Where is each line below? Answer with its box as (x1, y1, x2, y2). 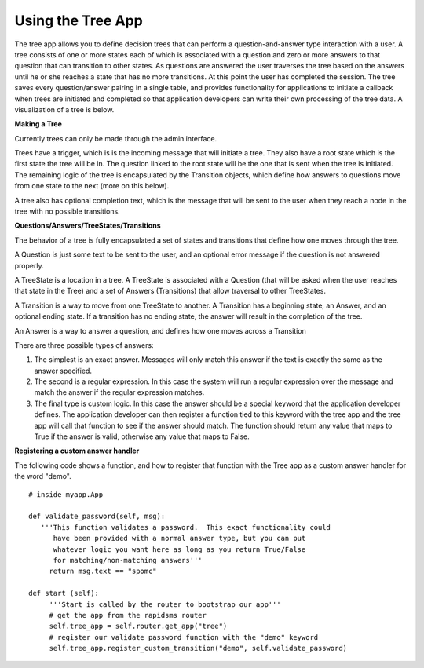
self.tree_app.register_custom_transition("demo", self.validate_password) (49, 644, 348, 653)
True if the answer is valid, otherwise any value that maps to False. (34, 432, 250, 441)
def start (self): (28, 589, 100, 598)
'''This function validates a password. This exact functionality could (40, 523, 331, 531)
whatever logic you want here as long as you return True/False (53, 545, 306, 553)
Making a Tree (14, 119, 62, 129)
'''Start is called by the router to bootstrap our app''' (49, 600, 282, 608)
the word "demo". (14, 472, 72, 481)
